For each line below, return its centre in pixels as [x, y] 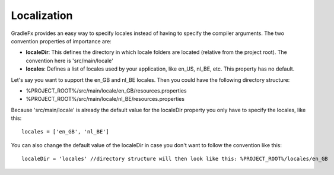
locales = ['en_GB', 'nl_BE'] [66, 132]
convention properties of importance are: [61, 41]
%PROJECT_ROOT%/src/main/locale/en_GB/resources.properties [106, 90]
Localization [42, 15]
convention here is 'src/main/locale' [70, 61]
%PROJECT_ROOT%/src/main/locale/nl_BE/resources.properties [105, 99]
